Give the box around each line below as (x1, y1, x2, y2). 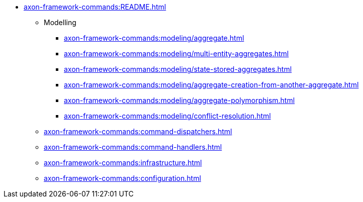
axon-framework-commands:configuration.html (44, 174, 201, 182)
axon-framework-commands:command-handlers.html (44, 143, 222, 151)
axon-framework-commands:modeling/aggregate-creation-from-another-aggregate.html (64, 80, 359, 89)
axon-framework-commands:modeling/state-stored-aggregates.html (64, 65, 292, 73)
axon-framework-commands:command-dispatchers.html (44, 127, 232, 136)
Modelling (44, 18, 76, 27)
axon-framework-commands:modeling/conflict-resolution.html (64, 112, 271, 120)
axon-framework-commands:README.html (24, 3, 166, 11)
